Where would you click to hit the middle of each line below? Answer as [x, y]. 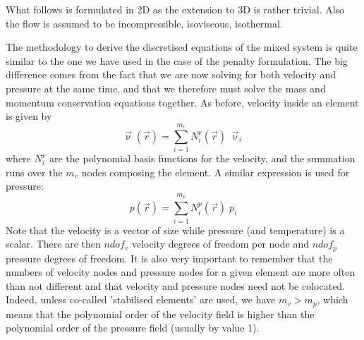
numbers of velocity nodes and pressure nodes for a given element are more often [181, 272]
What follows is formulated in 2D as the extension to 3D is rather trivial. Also [175, 9]
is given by [29, 116]
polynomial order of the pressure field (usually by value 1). [133, 328]
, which [333, 299]
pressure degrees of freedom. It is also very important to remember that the [169, 258]
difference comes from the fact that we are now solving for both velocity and [171, 74]
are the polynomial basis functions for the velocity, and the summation [202, 158]
